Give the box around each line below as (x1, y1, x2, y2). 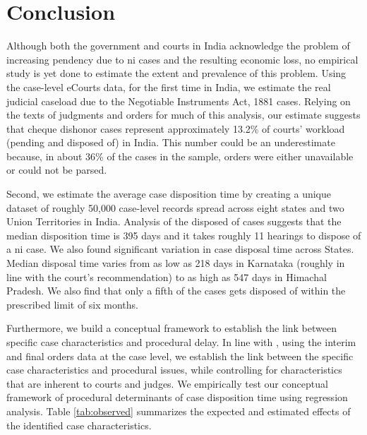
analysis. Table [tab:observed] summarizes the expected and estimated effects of (6, 403, 351, 418)
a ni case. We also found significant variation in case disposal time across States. (6, 242, 354, 256)
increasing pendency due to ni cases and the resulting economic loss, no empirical (6, 52, 359, 66)
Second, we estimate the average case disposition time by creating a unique (6, 186, 331, 201)
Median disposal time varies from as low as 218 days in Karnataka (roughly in (6, 256, 345, 270)
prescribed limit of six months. (6, 297, 138, 311)
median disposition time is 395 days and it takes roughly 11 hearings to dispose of (6, 227, 361, 242)
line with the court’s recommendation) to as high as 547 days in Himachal (6, 269, 327, 284)
